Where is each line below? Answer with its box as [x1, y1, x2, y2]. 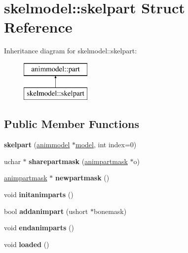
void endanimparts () [4, 222, 74, 233]
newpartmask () [55, 172, 110, 183]
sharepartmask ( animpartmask [29, 156, 128, 166]
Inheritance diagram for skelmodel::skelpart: [4, 45, 137, 56]
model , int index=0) [75, 139, 137, 150]
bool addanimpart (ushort [4, 206, 88, 216]
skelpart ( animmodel [4, 139, 70, 150]
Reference [4, 17, 73, 37]
